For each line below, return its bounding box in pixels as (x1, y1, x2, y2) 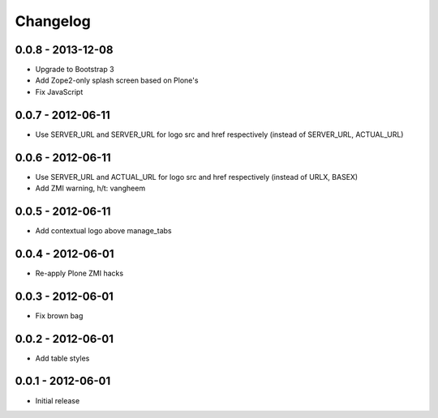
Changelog (15, 12, 91, 30)
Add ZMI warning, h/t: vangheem (35, 183, 146, 194)
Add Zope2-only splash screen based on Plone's (35, 75, 199, 85)
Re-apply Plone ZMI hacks (35, 268, 124, 278)
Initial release (35, 395, 80, 405)
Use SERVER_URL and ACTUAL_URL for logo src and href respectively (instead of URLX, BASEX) (35, 172, 359, 181)
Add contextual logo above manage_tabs (35, 225, 172, 235)
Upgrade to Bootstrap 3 (35, 65, 114, 75)
